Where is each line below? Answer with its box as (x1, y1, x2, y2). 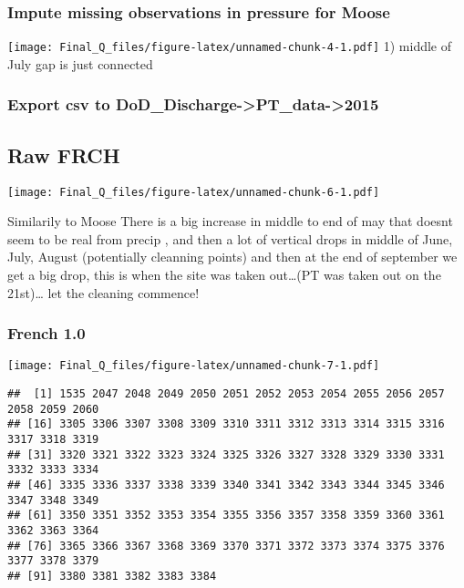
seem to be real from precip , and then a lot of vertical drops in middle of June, (7, 229, 453, 248)
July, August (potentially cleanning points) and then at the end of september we (7, 247, 458, 266)
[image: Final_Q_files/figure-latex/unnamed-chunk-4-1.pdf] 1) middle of (7, 36, 452, 56)
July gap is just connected (7, 54, 153, 73)
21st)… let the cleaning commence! (7, 283, 200, 302)
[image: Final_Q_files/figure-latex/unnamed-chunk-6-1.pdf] (7, 185, 380, 199)
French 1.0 (7, 322, 86, 345)
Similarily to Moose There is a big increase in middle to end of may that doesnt (7, 211, 453, 231)
